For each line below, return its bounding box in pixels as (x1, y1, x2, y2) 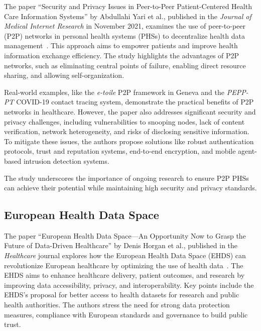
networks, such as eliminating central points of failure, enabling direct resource (4, 60, 246, 70)
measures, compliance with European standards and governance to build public (4, 309, 248, 319)
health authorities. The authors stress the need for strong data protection (4, 299, 230, 310)
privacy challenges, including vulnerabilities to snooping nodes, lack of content (4, 116, 245, 127)
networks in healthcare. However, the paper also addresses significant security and (4, 106, 256, 117)
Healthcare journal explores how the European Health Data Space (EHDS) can (4, 250, 246, 261)
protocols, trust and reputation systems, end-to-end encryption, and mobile (4, 146, 236, 156)
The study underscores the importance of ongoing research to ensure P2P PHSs (4, 172, 249, 183)
